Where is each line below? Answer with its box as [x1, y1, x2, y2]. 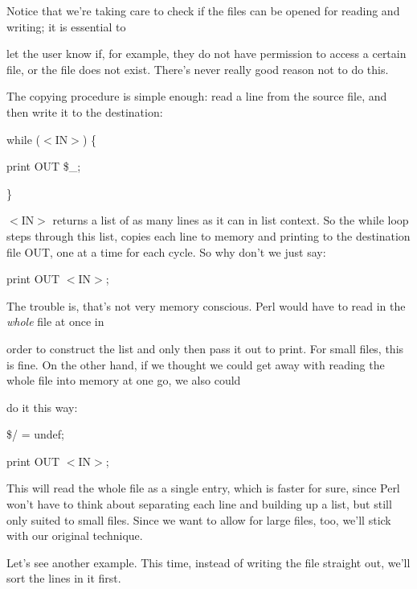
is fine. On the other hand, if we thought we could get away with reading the [6, 356, 385, 373]
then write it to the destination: [6, 103, 163, 120]
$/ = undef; [6, 426, 64, 443]
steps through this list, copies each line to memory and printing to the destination [6, 227, 411, 244]
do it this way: [6, 398, 78, 415]
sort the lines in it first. [6, 570, 121, 587]
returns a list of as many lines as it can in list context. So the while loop [52, 212, 409, 229]
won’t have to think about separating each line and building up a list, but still [6, 496, 392, 513]
